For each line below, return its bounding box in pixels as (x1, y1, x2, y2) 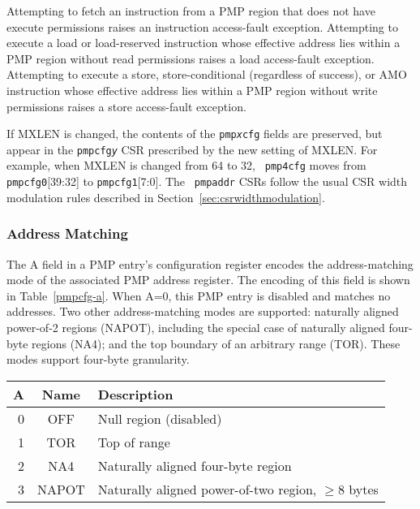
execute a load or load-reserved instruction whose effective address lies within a (6, 34, 401, 51)
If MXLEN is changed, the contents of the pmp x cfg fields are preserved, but (6, 125, 383, 142)
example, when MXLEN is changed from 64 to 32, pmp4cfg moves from (6, 157, 366, 174)
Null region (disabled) (97, 408, 222, 428)
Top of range (97, 432, 170, 451)
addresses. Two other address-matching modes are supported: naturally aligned (6, 303, 399, 320)
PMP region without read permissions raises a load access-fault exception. (6, 50, 375, 67)
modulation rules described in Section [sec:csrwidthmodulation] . (6, 188, 325, 205)
